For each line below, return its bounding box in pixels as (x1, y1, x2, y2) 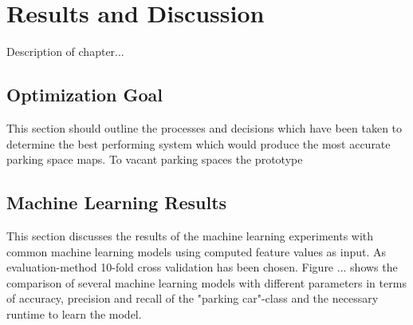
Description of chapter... (6, 43, 124, 60)
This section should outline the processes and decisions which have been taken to (6, 119, 403, 136)
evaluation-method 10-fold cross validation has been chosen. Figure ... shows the (6, 259, 398, 275)
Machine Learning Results (6, 190, 227, 215)
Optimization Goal (6, 82, 163, 107)
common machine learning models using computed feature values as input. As (6, 243, 387, 260)
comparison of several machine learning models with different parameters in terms (6, 274, 407, 291)
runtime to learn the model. (6, 305, 142, 322)
